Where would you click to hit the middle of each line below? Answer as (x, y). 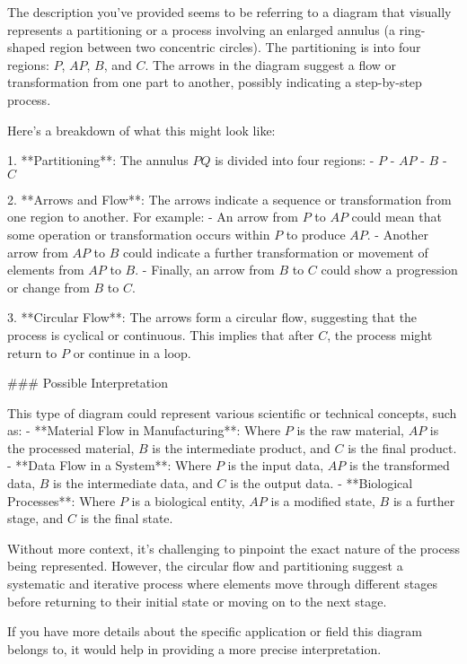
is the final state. (127, 518)
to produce (316, 234)
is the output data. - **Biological (322, 483)
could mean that (397, 217)
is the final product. (402, 447)
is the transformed (400, 465)
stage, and (35, 518)
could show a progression (389, 270)
